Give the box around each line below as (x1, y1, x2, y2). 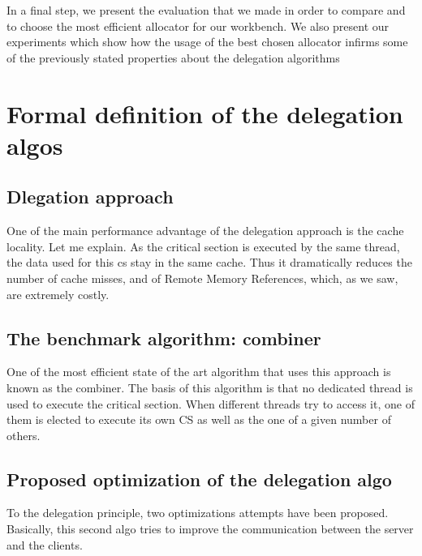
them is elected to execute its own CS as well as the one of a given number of (6, 411, 391, 428)
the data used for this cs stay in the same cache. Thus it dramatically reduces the (6, 254, 412, 271)
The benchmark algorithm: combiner (6, 325, 321, 350)
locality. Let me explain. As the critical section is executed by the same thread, (6, 237, 400, 254)
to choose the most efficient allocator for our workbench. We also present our (6, 17, 390, 34)
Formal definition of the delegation (6, 96, 403, 130)
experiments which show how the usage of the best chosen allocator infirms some (6, 33, 408, 50)
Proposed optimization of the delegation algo (6, 466, 392, 491)
